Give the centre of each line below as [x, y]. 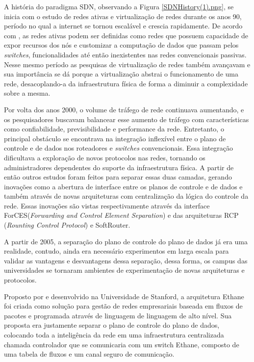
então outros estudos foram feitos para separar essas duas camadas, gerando [118, 177]
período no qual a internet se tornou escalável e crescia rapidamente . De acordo [123, 26]
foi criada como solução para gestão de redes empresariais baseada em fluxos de [123, 306]
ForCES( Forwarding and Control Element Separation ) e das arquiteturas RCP [121, 215]
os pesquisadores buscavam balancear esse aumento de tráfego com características [127, 119]
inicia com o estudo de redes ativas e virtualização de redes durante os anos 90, [123, 16]
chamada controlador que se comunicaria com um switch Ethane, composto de [122, 344]
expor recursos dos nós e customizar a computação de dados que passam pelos [121, 45]
